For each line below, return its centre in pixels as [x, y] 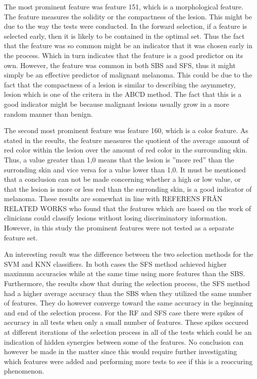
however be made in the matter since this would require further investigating [121, 351]
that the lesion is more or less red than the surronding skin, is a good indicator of [128, 189]
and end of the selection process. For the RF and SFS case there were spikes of [124, 312]
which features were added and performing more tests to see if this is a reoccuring [128, 361]
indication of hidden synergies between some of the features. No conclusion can [124, 341]
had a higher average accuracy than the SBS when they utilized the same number [128, 293]
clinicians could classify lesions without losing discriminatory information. [116, 218]
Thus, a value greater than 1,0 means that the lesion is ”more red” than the [119, 159]
